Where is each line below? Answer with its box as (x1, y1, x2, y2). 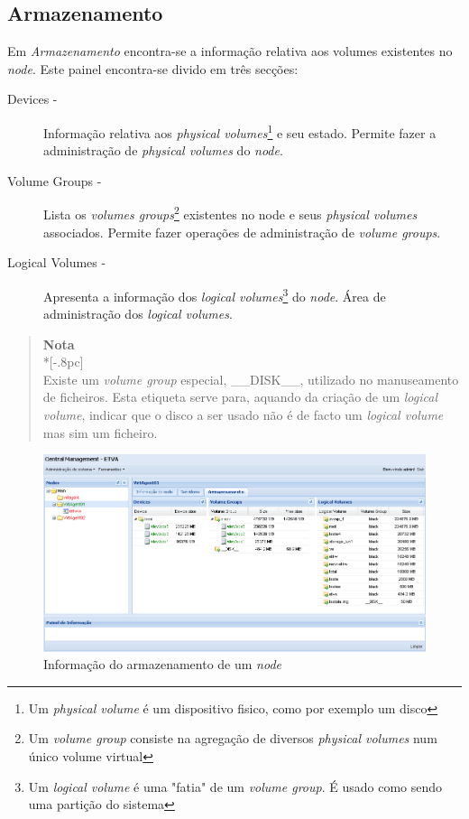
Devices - (7, 89, 58, 108)
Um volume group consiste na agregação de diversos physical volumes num (28, 729, 437, 748)
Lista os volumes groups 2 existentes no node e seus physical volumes (43, 202, 418, 224)
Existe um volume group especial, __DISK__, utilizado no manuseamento (42, 369, 459, 388)
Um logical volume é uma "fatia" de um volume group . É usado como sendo (28, 777, 443, 796)
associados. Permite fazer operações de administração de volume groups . (43, 222, 441, 241)
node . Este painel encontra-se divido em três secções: (7, 59, 299, 78)
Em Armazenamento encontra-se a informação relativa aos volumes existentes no (7, 42, 453, 60)
